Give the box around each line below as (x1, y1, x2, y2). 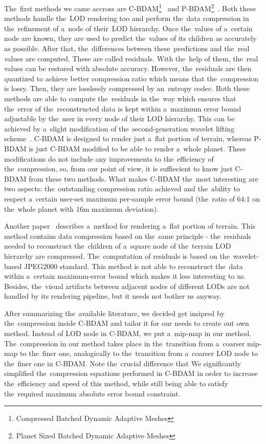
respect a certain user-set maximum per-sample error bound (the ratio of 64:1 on (4, 193, 260, 204)
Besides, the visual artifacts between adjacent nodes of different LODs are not (4, 280, 250, 291)
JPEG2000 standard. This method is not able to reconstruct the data (24, 260, 243, 271)
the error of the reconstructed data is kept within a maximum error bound (4, 103, 241, 114)
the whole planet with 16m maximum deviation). (4, 203, 159, 214)
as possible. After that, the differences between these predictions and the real (4, 43, 250, 54)
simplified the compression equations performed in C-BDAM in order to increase (4, 368, 258, 379)
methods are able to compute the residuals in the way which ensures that (4, 93, 236, 103)
